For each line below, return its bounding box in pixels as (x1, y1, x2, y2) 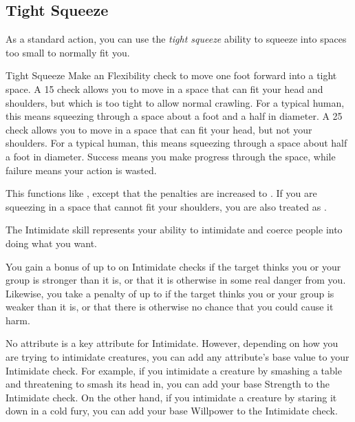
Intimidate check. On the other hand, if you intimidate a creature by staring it (6, 390, 337, 404)
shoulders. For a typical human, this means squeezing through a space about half (6, 136, 347, 150)
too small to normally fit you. (6, 45, 130, 59)
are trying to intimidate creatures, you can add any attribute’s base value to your (6, 350, 349, 364)
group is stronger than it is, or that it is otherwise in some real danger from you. (6, 273, 346, 287)
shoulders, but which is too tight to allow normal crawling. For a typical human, (6, 95, 345, 109)
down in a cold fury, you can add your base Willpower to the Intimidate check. (6, 403, 338, 418)
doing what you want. (6, 235, 98, 250)
